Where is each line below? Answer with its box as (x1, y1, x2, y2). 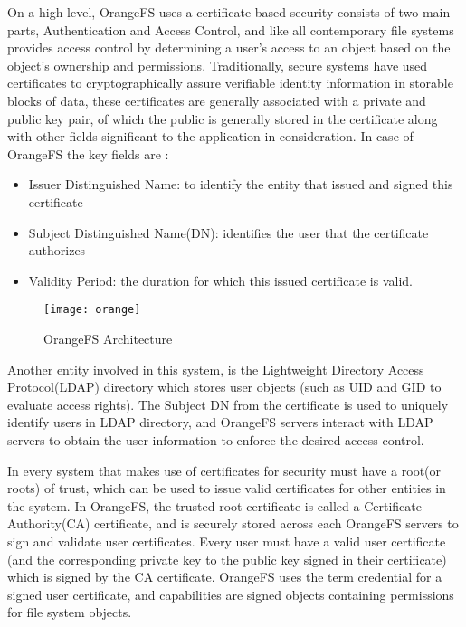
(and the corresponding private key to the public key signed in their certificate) (7, 549, 447, 568)
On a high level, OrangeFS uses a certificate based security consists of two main (7, 3, 451, 21)
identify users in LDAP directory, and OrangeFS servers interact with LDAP (7, 413, 433, 432)
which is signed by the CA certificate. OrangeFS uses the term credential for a (7, 567, 442, 586)
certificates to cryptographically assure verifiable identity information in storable (7, 73, 453, 92)
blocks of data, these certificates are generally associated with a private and (7, 90, 426, 109)
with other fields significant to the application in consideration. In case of (7, 127, 414, 146)
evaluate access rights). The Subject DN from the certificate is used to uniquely (7, 394, 449, 413)
